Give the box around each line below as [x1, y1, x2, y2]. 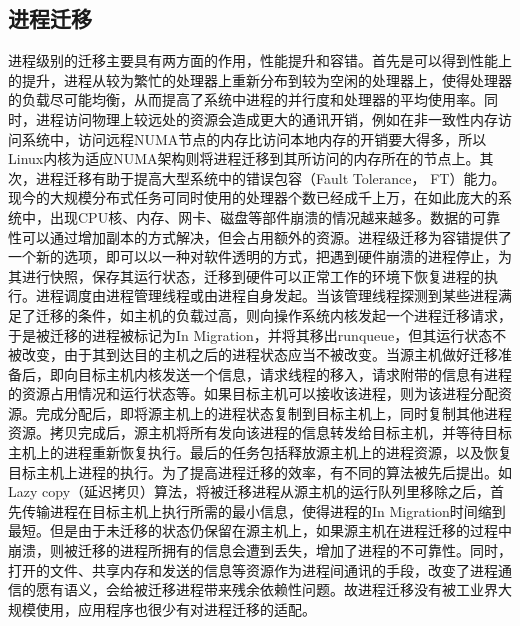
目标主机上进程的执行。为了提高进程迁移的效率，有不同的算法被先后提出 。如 [8, 461, 512, 482]
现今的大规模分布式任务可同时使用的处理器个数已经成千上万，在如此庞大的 [8, 187, 498, 208]
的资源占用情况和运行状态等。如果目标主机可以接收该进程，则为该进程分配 [8, 383, 498, 404]
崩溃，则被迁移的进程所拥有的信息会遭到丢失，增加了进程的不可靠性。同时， [8, 540, 512, 561]
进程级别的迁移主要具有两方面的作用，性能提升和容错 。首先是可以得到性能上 [8, 50, 512, 71]
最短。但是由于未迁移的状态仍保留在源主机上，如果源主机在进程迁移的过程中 [8, 520, 512, 541]
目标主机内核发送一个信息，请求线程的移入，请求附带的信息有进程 [77, 363, 512, 384]
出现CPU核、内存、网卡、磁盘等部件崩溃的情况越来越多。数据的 [49, 206, 473, 227]
